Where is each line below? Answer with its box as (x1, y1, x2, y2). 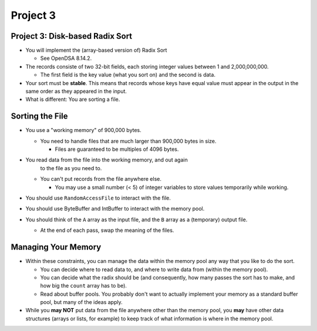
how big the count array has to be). (40, 282, 127, 289)
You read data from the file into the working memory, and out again (25, 156, 188, 164)
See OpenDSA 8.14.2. (40, 55, 92, 62)
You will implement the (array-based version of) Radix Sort (25, 47, 167, 54)
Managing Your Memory (11, 242, 102, 252)
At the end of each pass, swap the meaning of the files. (40, 227, 174, 234)
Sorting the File (11, 112, 68, 121)
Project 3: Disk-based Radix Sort (11, 31, 133, 41)
